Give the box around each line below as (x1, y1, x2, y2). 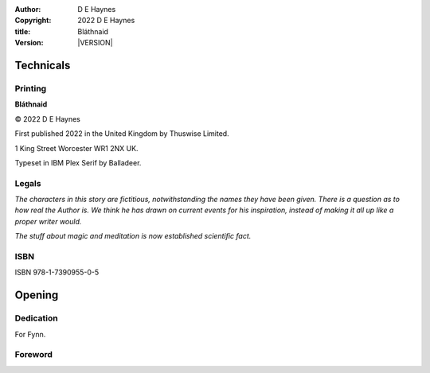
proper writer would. (14, 216, 82, 226)
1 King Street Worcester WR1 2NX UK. (14, 143, 139, 153)
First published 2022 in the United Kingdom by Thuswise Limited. (14, 129, 230, 138)
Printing (14, 83, 47, 94)
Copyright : (14, 16, 52, 25)
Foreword (14, 349, 53, 360)
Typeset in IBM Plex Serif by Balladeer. (14, 157, 142, 167)
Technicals (14, 58, 71, 72)
